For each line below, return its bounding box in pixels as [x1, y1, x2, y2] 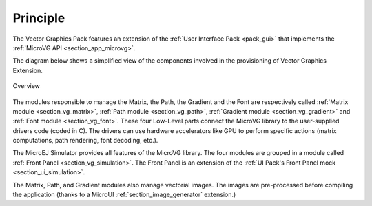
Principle [12, 10, 65, 25]
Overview [12, 82, 41, 90]
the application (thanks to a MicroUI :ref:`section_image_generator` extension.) [12, 190, 236, 199]
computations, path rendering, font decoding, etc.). [12, 136, 158, 145]
